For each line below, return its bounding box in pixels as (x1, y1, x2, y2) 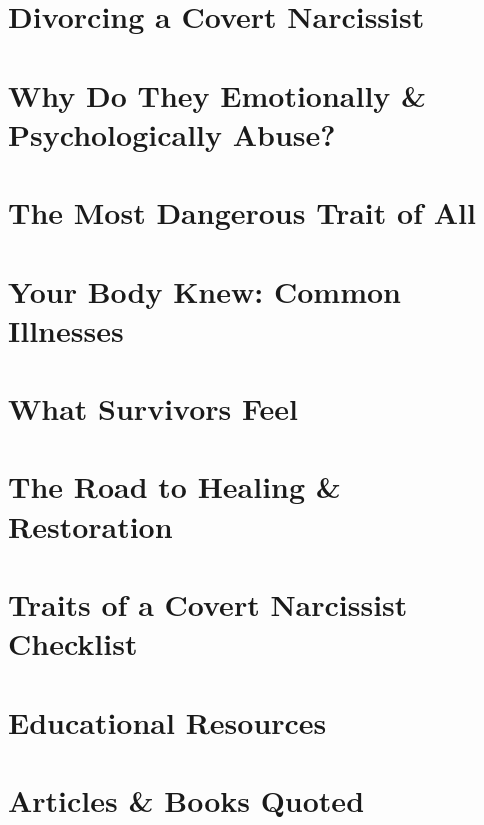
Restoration (8, 505, 173, 546)
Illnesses (8, 309, 124, 350)
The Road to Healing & (8, 466, 341, 507)
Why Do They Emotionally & (8, 74, 427, 115)
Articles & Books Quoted (8, 779, 365, 820)
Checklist (8, 623, 138, 664)
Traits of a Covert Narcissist (8, 584, 408, 624)
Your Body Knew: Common (8, 270, 401, 311)
